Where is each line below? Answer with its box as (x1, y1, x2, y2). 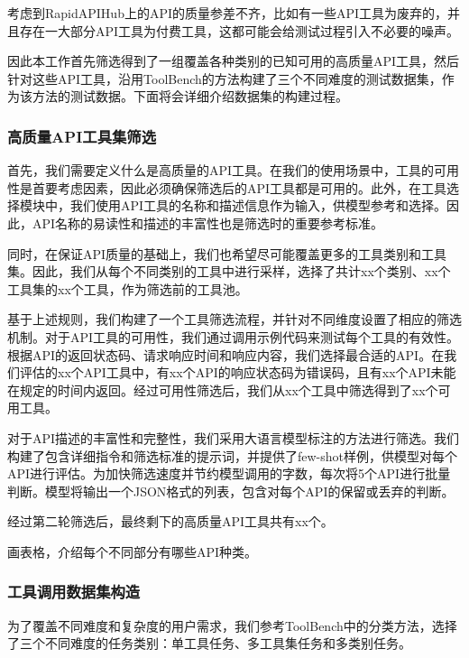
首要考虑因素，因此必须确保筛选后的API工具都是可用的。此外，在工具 (32, 178, 447, 197)
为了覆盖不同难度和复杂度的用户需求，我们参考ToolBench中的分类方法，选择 (7, 616, 457, 635)
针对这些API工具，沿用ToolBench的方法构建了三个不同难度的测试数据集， (7, 69, 442, 88)
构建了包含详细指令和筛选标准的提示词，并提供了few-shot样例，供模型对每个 (7, 446, 458, 465)
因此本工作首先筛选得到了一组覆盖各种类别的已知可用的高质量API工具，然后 (7, 51, 460, 70)
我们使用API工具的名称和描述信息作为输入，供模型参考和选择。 (69, 196, 447, 215)
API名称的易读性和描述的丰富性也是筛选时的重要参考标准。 (32, 213, 384, 232)
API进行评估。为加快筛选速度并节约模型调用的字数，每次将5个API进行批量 (7, 464, 451, 483)
